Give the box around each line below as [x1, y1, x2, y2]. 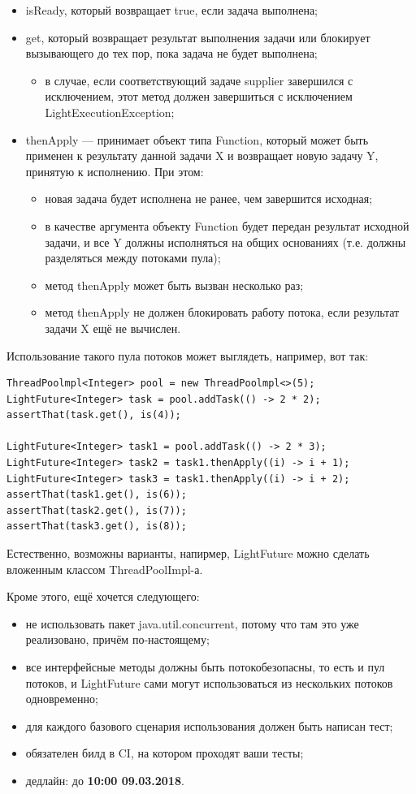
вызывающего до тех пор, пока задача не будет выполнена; [25, 45, 318, 62]
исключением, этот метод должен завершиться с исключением [45, 88, 353, 105]
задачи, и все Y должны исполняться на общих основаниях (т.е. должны [45, 233, 406, 250]
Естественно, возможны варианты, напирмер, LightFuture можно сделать [6, 545, 370, 562]
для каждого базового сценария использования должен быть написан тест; [25, 717, 393, 734]
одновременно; [25, 690, 98, 707]
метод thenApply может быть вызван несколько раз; [45, 276, 304, 293]
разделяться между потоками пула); [45, 249, 221, 266]
